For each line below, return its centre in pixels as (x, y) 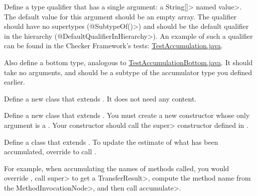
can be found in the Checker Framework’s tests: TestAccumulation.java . (114, 46)
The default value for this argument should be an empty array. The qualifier (120, 16)
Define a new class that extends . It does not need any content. (100, 98)
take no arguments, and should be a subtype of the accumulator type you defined (128, 72)
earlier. (15, 82)
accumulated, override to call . (50, 151)
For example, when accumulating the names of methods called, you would (117, 168)
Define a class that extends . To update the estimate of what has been (111, 142)
